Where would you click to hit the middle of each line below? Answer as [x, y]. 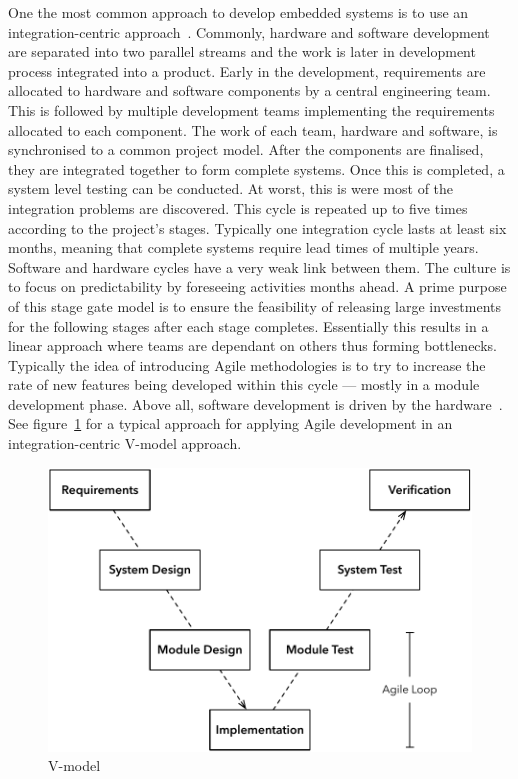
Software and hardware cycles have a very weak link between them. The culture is [259, 266]
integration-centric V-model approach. [125, 443]
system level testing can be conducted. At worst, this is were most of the [231, 188]
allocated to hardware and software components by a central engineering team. [249, 90]
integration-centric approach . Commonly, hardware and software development [249, 31]
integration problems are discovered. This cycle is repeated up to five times [238, 207]
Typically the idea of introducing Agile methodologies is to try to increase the [247, 364]
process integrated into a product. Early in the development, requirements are [247, 70]
